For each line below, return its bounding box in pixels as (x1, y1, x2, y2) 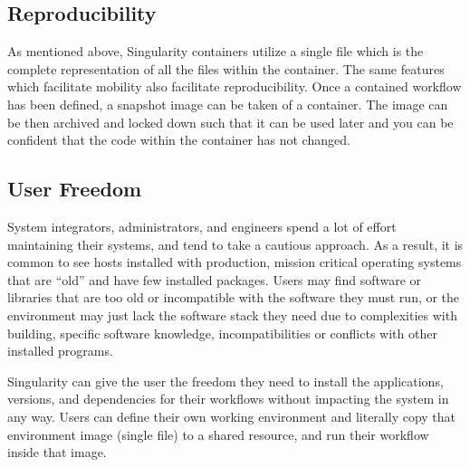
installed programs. (7, 341, 113, 360)
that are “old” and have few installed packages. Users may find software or (7, 270, 422, 289)
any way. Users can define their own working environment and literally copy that (7, 406, 456, 425)
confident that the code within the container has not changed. (7, 130, 350, 149)
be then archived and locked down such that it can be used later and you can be (7, 112, 454, 131)
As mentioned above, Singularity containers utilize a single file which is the (7, 42, 424, 61)
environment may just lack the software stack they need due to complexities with (7, 305, 457, 324)
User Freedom (7, 175, 142, 203)
